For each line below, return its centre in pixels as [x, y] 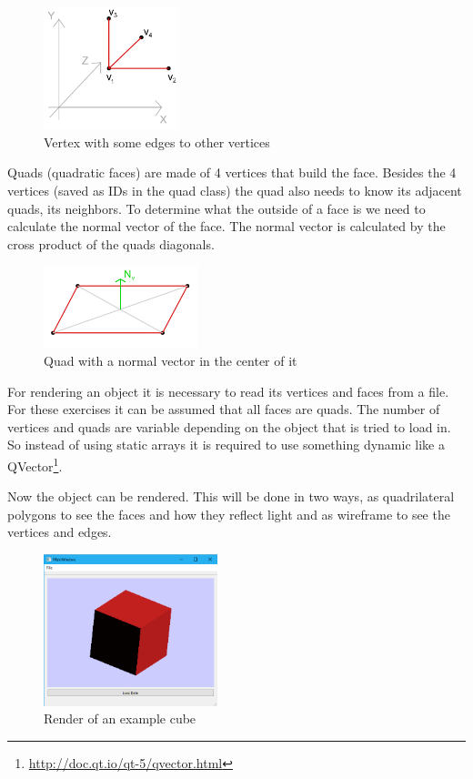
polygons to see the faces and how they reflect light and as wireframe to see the [229, 514]
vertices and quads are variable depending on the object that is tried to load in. [229, 426]
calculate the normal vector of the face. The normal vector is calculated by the [226, 226]
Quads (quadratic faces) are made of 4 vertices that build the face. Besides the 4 [232, 172]
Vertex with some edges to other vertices [157, 142]
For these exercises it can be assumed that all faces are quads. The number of [224, 409]
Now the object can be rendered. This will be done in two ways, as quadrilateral [231, 496]
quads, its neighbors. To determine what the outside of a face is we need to [216, 208]
